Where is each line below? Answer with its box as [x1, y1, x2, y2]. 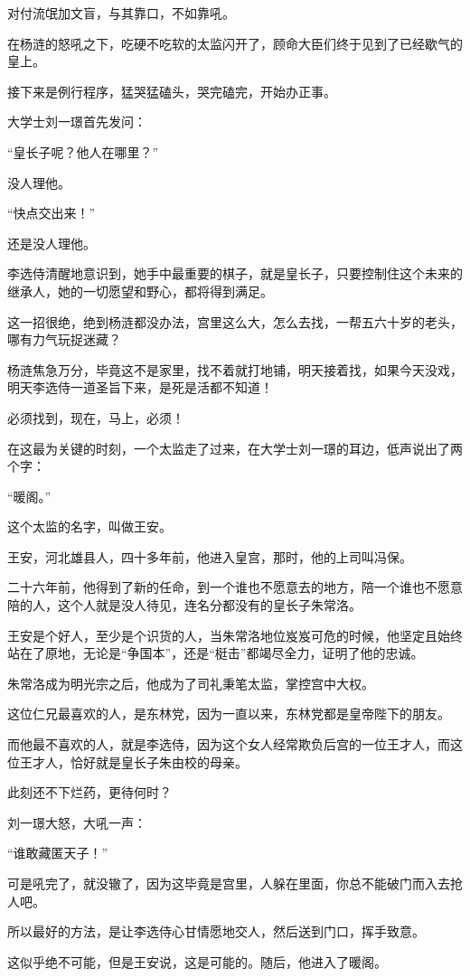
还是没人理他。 [7, 233, 96, 252]
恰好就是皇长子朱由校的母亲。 [70, 752, 248, 771]
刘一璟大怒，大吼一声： [7, 813, 146, 831]
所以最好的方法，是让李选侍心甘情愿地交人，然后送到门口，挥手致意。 [7, 922, 425, 941]
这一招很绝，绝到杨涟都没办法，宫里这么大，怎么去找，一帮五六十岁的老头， [7, 312, 463, 331]
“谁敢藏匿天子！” [7, 843, 108, 862]
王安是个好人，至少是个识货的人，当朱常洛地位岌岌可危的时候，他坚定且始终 [7, 625, 463, 644]
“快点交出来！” [7, 203, 96, 222]
